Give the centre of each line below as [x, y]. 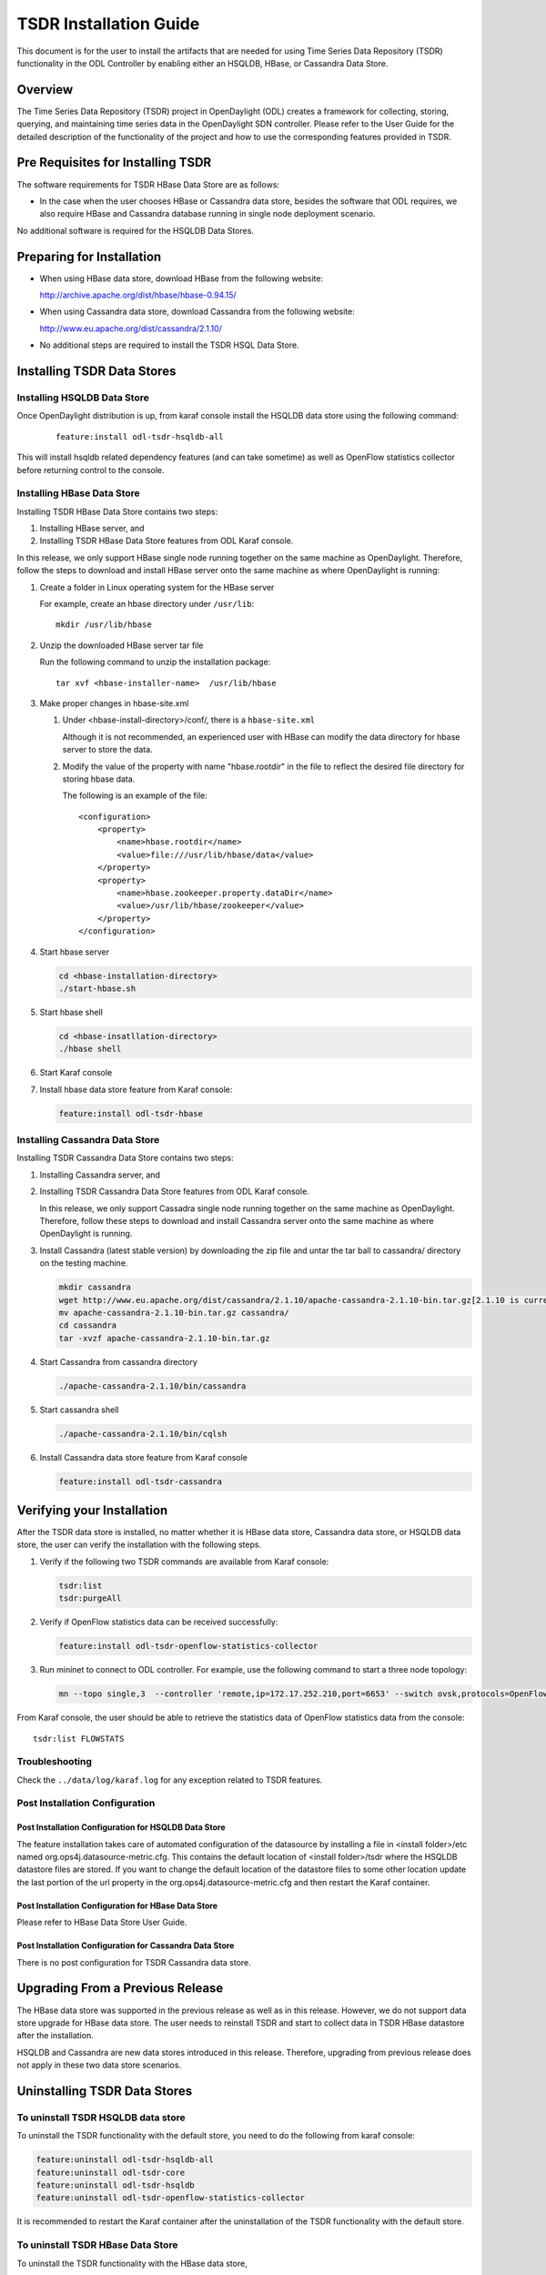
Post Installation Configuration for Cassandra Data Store [126, 1946]
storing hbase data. [99, 779]
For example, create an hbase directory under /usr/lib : [147, 603]
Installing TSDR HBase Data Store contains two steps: [117, 511]
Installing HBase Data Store [78, 493]
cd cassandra [88, 1325]
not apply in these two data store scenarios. [99, 2065]
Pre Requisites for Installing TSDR [114, 162]
